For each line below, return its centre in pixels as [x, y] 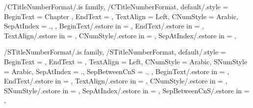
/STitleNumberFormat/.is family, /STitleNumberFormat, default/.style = [115, 52]
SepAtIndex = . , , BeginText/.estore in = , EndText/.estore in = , [104, 26]
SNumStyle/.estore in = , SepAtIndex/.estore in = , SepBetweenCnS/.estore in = [127, 90]
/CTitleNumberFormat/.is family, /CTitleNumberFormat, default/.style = [116, 6]
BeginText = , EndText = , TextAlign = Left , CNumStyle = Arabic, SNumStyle [126, 61]
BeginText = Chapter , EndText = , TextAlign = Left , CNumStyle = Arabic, [121, 16]
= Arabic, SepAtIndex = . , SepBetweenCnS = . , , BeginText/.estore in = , [117, 71]
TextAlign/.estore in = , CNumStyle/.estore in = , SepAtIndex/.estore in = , [120, 35]
